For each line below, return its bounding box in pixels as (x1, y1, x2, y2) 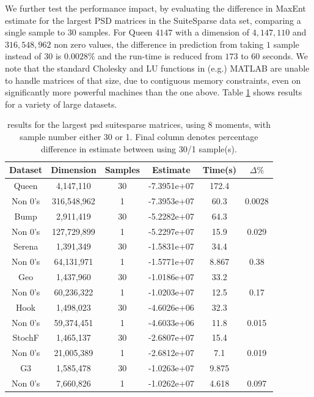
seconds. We (262, 50, 308, 62)
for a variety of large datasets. (5, 97, 117, 110)
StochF (12, 331, 39, 344)
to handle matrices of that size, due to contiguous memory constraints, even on (5, 73, 301, 86)
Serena (13, 240, 38, 253)
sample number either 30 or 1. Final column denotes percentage (20, 130, 258, 143)
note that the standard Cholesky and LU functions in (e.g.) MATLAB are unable (5, 61, 310, 74)
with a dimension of (175, 26, 250, 39)
